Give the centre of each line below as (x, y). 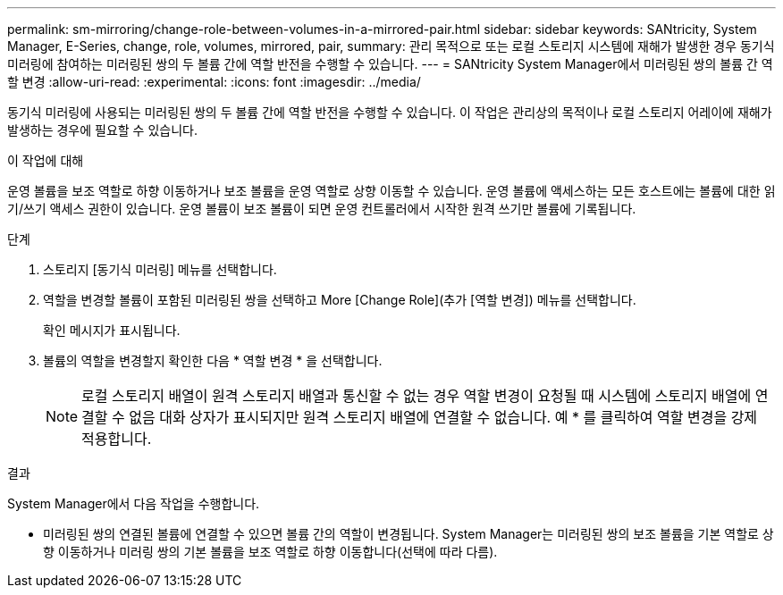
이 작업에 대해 (46, 160)
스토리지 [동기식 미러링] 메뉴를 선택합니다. (160, 269)
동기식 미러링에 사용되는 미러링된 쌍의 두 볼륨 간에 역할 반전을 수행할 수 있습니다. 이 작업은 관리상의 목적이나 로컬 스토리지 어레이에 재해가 (390, 112)
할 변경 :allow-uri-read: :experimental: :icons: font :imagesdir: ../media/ (214, 82)
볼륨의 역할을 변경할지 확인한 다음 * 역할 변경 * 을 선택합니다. (213, 360)
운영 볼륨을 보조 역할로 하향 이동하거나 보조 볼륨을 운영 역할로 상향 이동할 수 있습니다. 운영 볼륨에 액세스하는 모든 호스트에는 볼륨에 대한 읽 (391, 191)
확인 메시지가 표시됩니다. (112, 330)
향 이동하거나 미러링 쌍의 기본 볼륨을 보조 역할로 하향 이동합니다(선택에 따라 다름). (270, 552)
